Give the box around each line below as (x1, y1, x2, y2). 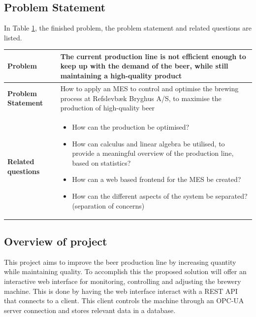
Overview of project (4, 234, 107, 248)
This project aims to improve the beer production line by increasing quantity (4, 256, 236, 267)
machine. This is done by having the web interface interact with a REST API (4, 285, 238, 296)
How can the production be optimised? (72, 121, 190, 132)
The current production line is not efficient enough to (60, 51, 246, 61)
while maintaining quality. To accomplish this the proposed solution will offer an (4, 266, 247, 277)
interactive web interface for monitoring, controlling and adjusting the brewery (4, 276, 241, 286)
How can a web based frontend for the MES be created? (72, 174, 241, 184)
